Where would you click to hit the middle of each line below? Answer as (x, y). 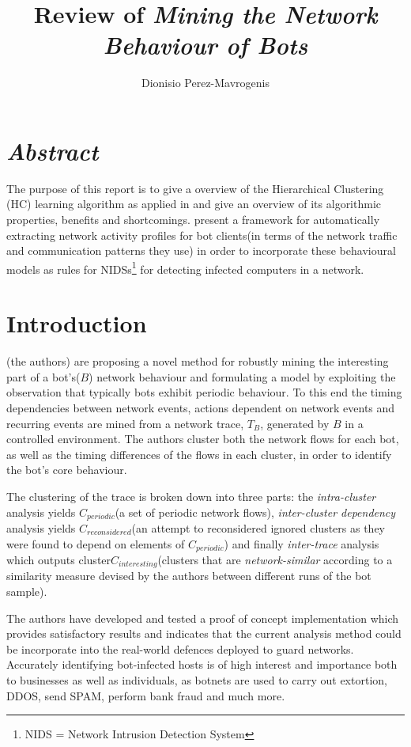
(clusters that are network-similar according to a (275, 560)
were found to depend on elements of (96, 543)
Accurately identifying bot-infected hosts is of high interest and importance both (202, 664)
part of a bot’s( (43, 376)
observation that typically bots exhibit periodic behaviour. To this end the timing (204, 392)
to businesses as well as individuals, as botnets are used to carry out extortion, (197, 680)
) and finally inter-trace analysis (302, 543)
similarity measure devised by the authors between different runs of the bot (189, 576)
